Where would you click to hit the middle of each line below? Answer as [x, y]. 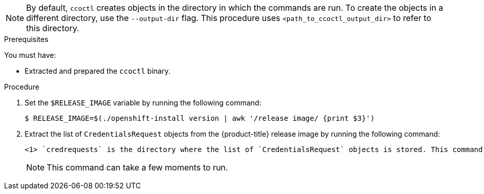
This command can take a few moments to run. [137, 167]
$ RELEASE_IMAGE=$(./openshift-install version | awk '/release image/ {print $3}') [200, 118]
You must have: [30, 55]
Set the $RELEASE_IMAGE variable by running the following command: [143, 103]
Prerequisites [26, 39]
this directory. [53, 28]
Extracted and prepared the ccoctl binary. [98, 71]
